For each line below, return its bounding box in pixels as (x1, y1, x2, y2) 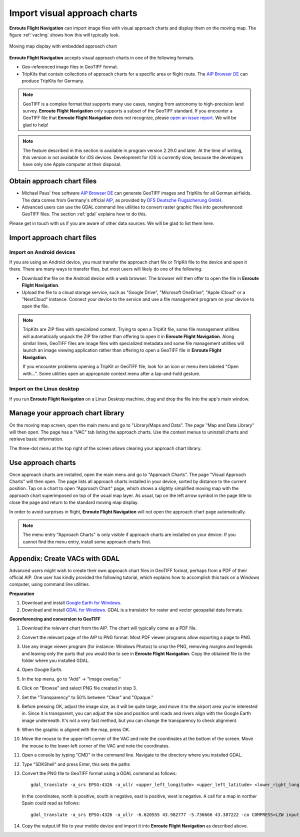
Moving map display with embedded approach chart (9, 43, 117, 49)
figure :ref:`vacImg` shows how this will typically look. (9, 31, 120, 37)
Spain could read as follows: (21, 800, 80, 806)
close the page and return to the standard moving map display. (9, 499, 139, 505)
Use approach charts (9, 458, 76, 467)
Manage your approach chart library (9, 409, 124, 417)
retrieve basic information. (9, 436, 63, 442)
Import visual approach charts (9, 7, 137, 18)
